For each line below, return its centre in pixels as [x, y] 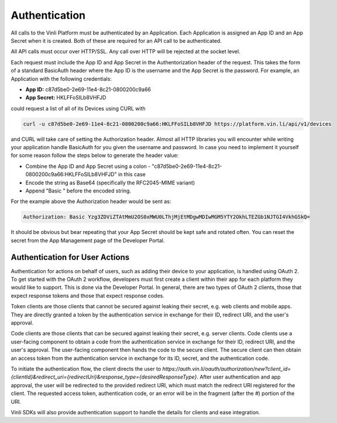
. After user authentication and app [239, 377]
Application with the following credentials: [61, 78]
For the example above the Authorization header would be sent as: [91, 201]
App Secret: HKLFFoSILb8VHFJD [66, 98]
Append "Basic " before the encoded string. [78, 191]
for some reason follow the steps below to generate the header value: [95, 156]
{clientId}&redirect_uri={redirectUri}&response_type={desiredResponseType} [104, 377]
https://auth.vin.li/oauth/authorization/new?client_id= [227, 369]
